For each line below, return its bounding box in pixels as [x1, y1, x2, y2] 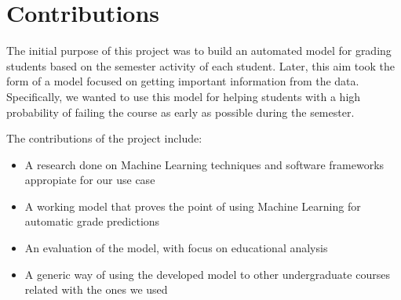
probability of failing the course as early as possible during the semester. [6, 103, 355, 120]
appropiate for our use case [24, 172, 155, 188]
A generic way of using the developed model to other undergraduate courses [24, 266, 390, 282]
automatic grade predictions [24, 213, 160, 230]
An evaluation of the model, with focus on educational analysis [24, 240, 328, 256]
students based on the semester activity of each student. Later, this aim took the [6, 57, 396, 74]
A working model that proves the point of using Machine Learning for [24, 197, 361, 214]
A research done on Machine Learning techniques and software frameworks [24, 156, 385, 172]
